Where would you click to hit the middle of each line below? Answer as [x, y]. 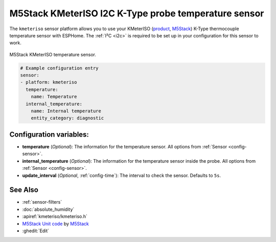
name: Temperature [54, 97]
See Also [24, 190]
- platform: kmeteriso [49, 82]
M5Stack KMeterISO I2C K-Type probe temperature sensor [137, 13]
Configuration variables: [49, 134]
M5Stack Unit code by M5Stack [55, 224]
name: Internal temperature [66, 111]
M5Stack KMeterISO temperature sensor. [53, 54]
